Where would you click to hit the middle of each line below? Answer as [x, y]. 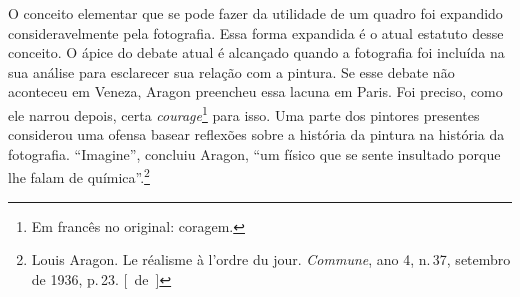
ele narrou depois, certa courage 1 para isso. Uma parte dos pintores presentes [244, 113]
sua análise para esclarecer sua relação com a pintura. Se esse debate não [231, 71]
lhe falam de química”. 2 [79, 176]
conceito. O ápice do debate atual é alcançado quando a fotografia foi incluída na [256, 52]
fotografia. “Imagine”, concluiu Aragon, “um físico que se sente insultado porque [254, 153]
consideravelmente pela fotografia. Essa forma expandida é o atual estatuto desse [256, 32]
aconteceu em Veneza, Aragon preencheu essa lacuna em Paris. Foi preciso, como [255, 91]
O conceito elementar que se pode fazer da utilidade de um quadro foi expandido [255, 13]
